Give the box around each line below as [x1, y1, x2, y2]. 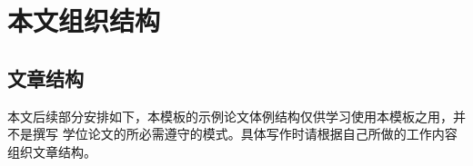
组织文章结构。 [7, 142, 96, 161]
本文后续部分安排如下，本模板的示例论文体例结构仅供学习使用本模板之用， [7, 106, 453, 125]
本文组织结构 [7, 2, 161, 39]
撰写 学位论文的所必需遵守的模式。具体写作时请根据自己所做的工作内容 [32, 124, 458, 143]
